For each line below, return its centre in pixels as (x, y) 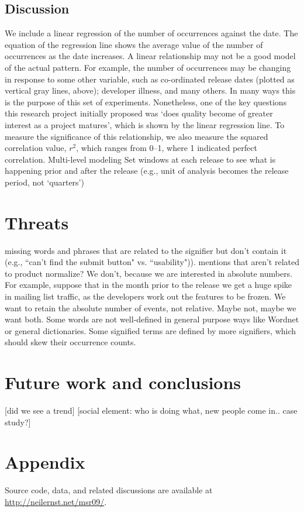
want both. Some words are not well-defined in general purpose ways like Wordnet (152, 319)
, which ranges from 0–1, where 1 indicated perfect (167, 148)
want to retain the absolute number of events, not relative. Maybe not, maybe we (151, 307)
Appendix (45, 462)
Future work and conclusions (123, 382)
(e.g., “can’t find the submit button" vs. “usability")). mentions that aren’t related (152, 262)
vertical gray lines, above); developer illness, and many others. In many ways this (150, 90)
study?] (18, 422)
